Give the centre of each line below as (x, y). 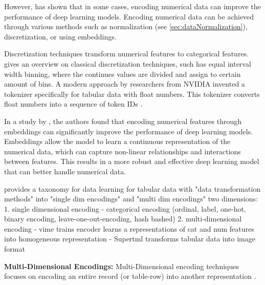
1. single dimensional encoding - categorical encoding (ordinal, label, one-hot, (125, 208)
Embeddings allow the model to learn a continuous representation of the (117, 141)
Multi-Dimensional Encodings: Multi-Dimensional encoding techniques (122, 266)
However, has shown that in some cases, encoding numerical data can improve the (132, 6)
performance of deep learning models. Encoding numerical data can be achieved (129, 16)
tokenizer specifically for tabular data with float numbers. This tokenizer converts (132, 94)
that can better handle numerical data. (65, 171)
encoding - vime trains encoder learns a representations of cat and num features (129, 228)
